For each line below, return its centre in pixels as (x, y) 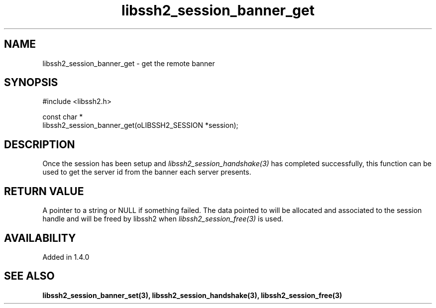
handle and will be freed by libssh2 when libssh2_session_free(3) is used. (163, 219)
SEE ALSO (29, 276)
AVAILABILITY (40, 238)
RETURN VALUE (44, 191)
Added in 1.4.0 (66, 257)
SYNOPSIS (31, 83)
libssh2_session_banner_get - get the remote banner (129, 63)
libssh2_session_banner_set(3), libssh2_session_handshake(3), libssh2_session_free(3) (192, 295)
